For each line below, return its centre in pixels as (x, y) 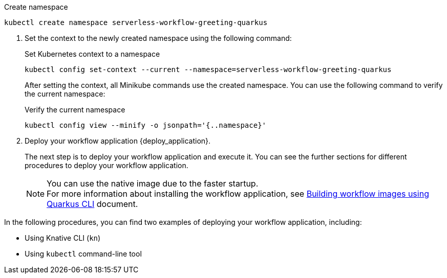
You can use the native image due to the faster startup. (153, 183)
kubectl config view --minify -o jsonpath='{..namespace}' (146, 125)
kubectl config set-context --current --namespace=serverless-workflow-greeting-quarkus (208, 69)
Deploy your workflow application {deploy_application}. (118, 141)
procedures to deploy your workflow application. (107, 165)
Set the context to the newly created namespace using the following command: (158, 38)
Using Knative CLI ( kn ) (63, 238)
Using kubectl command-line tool (83, 254)
